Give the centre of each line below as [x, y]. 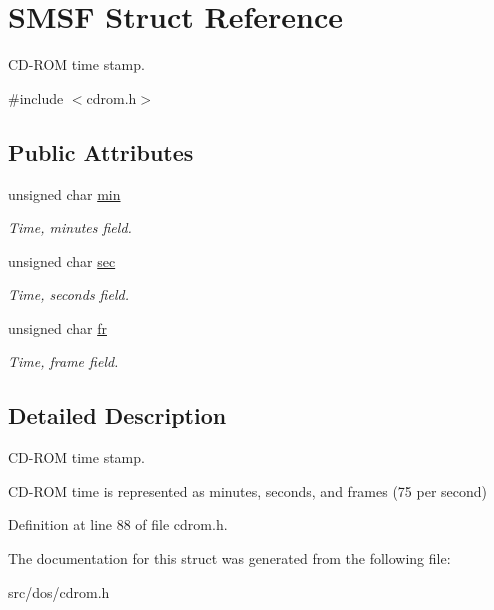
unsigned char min [64, 193]
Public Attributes [101, 151]
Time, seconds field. [68, 294]
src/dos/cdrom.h [59, 591]
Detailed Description [117, 415]
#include [36, 97]
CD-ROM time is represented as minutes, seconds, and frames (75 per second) [248, 490]
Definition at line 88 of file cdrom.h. [118, 524]
